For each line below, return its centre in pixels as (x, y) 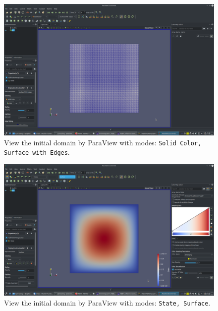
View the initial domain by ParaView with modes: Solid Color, (103, 142)
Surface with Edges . (37, 152)
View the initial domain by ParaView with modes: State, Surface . (107, 302)
